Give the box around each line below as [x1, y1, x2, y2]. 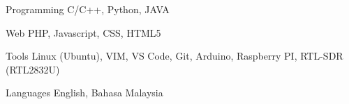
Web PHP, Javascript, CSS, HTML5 [6, 25, 161, 40]
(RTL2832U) [6, 62, 60, 76]
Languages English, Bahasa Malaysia [6, 85, 163, 100]
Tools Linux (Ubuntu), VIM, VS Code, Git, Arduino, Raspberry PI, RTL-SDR [6, 49, 343, 63]
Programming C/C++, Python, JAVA [6, 2, 170, 16]
